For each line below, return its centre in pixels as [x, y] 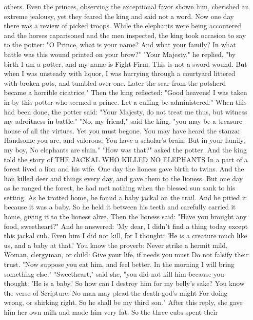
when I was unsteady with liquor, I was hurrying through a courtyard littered [120, 73]
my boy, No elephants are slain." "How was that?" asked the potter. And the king [125, 149]
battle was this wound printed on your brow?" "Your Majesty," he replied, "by [120, 54]
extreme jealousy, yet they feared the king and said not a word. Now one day [119, 16]
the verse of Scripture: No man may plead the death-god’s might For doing [116, 292]
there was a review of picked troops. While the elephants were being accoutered [123, 26]
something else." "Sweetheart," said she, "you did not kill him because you [114, 273]
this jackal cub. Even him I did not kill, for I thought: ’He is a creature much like [126, 235]
